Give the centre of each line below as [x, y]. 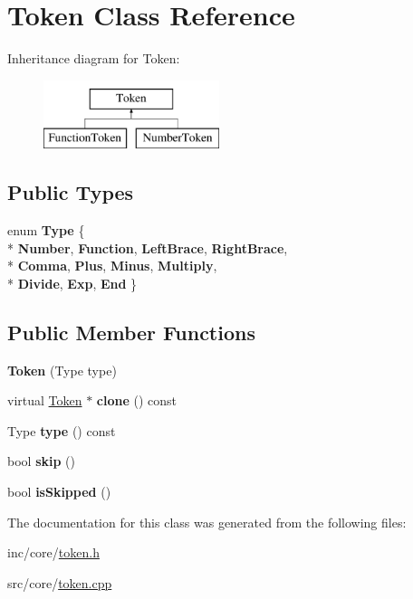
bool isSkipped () [59, 492]
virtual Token [45, 400]
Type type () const [62, 430]
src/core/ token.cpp [60, 582]
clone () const [137, 400]
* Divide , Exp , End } [72, 283]
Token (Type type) [62, 370]
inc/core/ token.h [53, 552]
